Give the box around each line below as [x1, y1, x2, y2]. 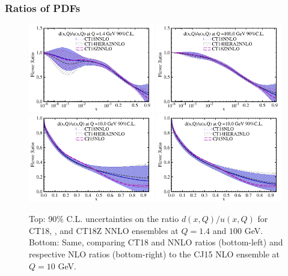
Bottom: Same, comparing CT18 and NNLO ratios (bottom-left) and [29, 236, 283, 248]
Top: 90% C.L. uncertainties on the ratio [29, 212, 179, 225]
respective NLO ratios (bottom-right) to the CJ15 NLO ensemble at [29, 248, 280, 260]
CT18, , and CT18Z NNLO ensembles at [29, 224, 179, 236]
